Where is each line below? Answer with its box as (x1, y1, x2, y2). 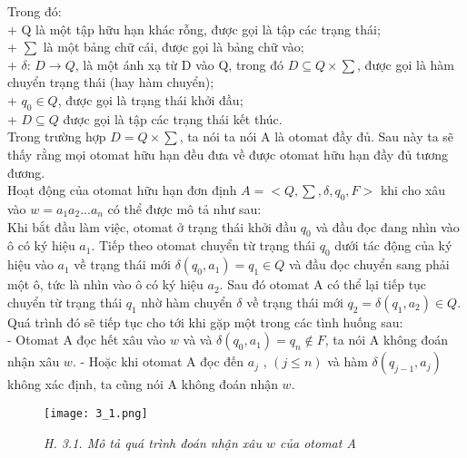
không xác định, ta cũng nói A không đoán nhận (7, 375, 278, 394)
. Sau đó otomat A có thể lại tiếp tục (219, 275, 427, 294)
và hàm (327, 352, 368, 371)
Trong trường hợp (7, 127, 106, 146)
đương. (7, 162, 45, 181)
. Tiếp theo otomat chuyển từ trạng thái (91, 236, 316, 255)
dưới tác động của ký (334, 236, 452, 255)
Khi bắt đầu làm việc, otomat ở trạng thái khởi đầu (7, 217, 297, 236)
